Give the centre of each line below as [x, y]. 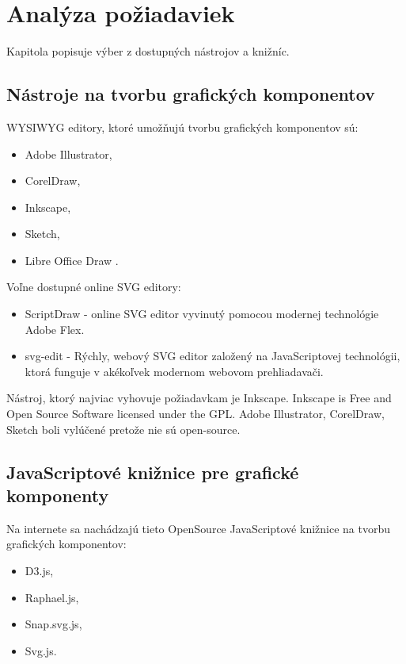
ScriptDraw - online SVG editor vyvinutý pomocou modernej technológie [202, 314]
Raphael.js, [52, 597]
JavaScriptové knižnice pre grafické [153, 472]
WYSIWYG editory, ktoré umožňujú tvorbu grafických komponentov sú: [182, 127]
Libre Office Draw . [72, 260]
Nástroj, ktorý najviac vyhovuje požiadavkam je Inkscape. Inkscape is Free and [199, 398]
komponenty [58, 495]
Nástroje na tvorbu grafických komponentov [191, 94]
